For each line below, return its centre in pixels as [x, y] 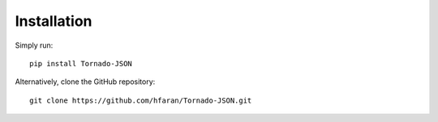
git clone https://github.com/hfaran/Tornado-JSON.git [141, 100]
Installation [54, 21]
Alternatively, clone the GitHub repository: [85, 82]
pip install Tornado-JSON [81, 63]
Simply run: [34, 45]
